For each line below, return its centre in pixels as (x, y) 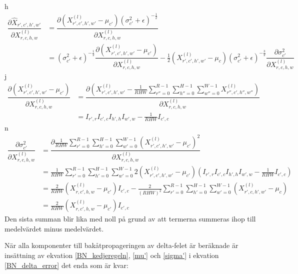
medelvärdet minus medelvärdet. (54, 228)
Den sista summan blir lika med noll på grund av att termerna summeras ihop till (130, 219)
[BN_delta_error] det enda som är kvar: (66, 265)
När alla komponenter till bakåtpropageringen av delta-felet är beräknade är (121, 245)
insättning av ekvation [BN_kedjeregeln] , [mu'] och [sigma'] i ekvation (112, 255)
